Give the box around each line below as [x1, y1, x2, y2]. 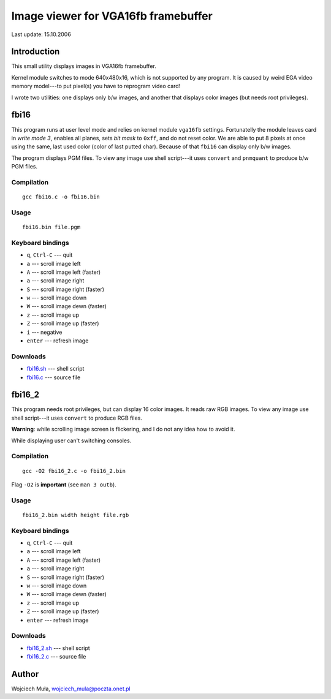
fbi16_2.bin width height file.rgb [22, 512, 129, 518]
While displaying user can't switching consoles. [11, 437, 132, 444]
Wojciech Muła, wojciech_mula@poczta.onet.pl [11, 685, 131, 692]
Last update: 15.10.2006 [11, 31, 72, 38]
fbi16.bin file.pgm [22, 224, 81, 230]
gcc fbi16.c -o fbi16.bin [22, 194, 101, 200]
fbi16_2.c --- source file [26, 653, 86, 660]
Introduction [11, 47, 60, 57]
